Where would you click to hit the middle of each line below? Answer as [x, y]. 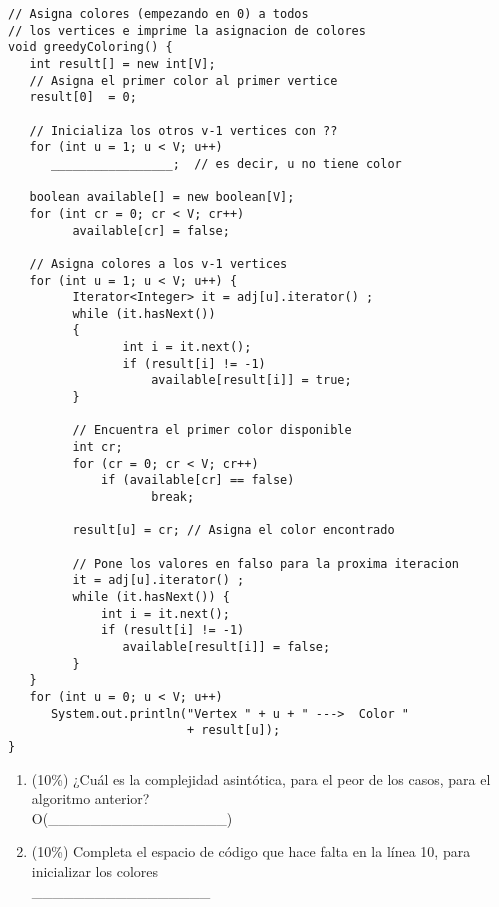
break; [173, 497]
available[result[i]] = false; [226, 646]
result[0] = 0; [83, 97]
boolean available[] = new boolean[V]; [162, 197]
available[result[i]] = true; [251, 380]
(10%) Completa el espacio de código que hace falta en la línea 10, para [251, 851]
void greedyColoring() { [90, 47]
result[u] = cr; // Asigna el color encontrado [233, 530]
